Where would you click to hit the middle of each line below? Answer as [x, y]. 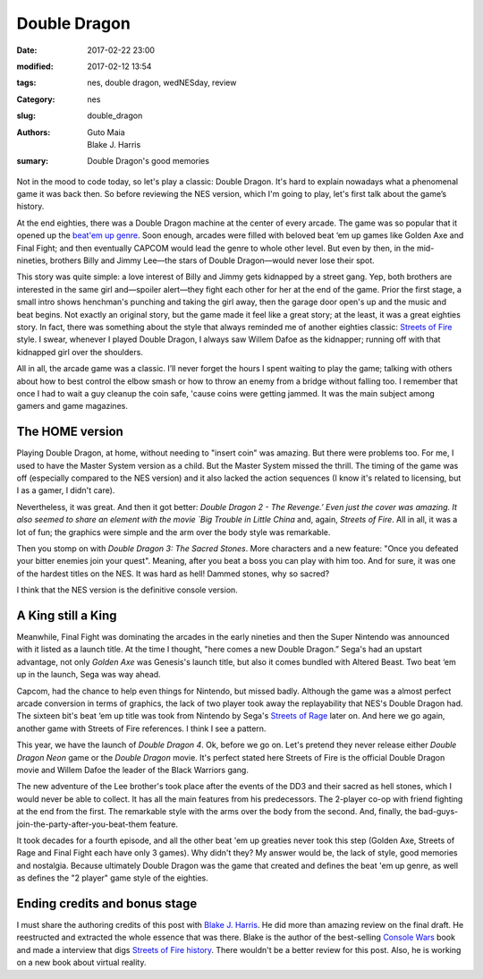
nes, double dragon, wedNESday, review [162, 83]
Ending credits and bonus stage [107, 903]
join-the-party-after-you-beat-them [82, 824]
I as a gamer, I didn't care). [66, 490]
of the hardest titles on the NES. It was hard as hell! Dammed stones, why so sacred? [173, 574]
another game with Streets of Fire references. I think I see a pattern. [141, 728]
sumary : [33, 161]
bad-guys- [439, 812]
